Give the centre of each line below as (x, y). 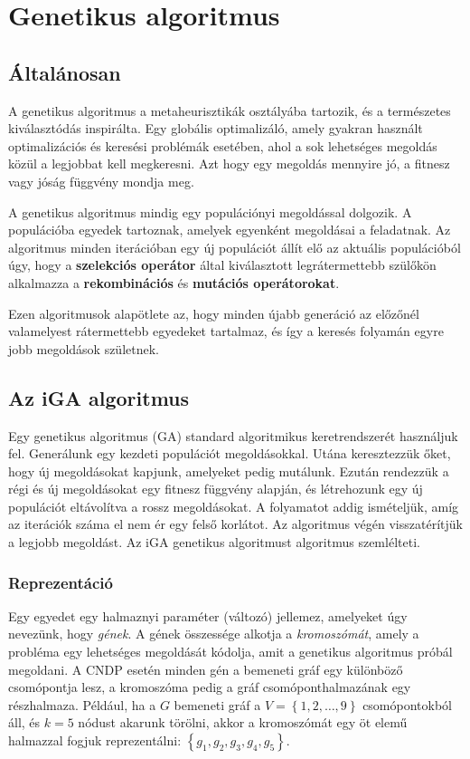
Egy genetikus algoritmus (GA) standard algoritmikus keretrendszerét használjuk (233, 435)
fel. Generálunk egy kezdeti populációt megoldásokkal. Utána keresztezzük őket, (230, 453)
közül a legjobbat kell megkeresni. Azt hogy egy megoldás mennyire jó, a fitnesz (229, 163)
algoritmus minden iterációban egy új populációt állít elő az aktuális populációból (235, 247)
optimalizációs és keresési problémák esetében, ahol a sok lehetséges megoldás (223, 145)
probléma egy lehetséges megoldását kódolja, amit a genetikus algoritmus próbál (230, 652)
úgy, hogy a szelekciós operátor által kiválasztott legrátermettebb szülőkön (222, 265)
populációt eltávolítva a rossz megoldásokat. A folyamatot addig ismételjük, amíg (234, 506)
